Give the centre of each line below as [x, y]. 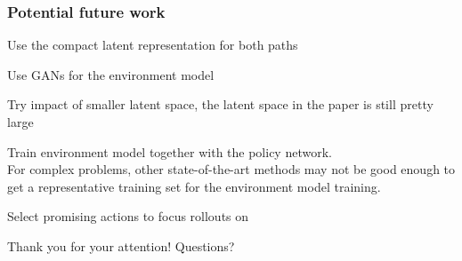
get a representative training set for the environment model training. [194, 186]
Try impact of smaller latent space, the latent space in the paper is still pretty [220, 104]
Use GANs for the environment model [111, 74]
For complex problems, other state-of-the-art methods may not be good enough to [231, 169]
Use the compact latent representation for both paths [153, 45]
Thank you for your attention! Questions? [121, 245]
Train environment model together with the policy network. [170, 151]
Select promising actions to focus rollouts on [128, 216]
